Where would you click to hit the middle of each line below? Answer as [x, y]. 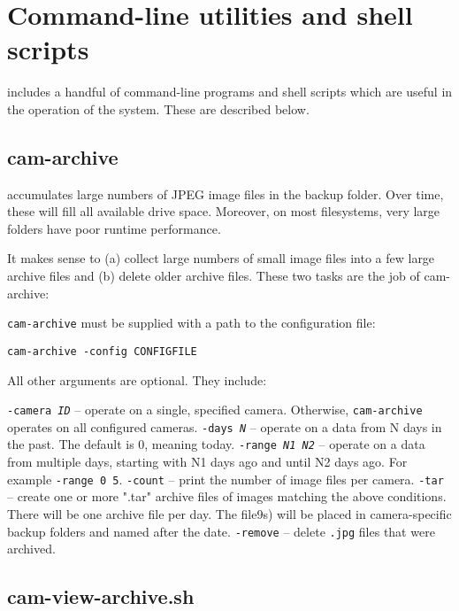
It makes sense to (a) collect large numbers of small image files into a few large [221, 258]
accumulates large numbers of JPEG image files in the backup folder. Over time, [226, 193]
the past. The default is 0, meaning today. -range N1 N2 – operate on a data [216, 444]
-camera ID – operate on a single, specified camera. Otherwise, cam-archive [215, 410]
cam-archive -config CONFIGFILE [102, 351]
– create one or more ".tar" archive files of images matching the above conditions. [227, 496]
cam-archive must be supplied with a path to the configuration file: [191, 323]
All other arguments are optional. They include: [137, 379]
